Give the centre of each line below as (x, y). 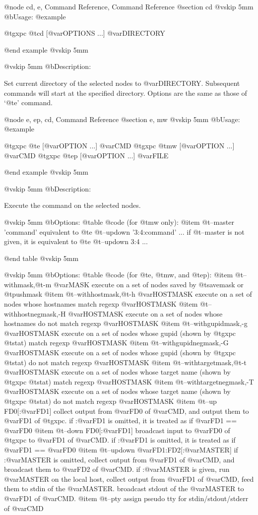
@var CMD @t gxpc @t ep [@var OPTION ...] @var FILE (86, 155)
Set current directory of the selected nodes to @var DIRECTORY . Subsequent (122, 83)
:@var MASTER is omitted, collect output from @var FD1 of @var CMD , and (119, 459)
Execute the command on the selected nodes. (72, 205)
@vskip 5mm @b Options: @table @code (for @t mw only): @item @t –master (119, 222)
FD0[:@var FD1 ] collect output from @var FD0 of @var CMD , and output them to (127, 411)
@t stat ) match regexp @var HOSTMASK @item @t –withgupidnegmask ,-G (116, 343)
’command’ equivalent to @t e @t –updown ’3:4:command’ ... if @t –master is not (124, 231)
